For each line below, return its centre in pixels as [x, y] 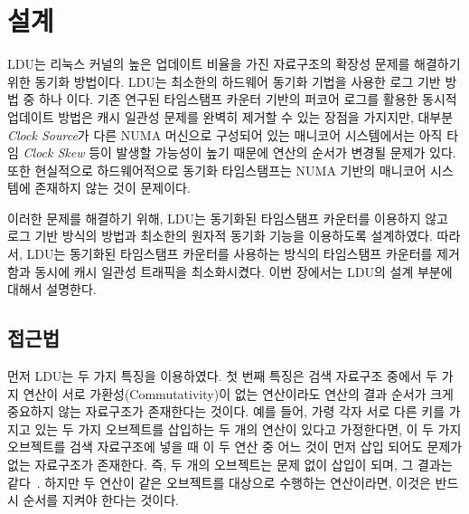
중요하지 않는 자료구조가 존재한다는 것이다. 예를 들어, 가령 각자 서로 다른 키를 [226, 411]
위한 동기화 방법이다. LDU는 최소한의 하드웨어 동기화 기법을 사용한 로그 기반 [224, 81]
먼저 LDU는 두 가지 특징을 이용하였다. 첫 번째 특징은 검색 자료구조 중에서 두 [223, 376]
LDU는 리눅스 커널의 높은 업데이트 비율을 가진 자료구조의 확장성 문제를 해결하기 [234, 64]
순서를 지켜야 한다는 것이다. [101, 500]
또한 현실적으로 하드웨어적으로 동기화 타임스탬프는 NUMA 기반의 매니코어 [217, 170]
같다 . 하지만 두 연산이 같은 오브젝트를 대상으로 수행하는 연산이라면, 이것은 [219, 482]
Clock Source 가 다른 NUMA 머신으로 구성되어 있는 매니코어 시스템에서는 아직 [225, 134]
